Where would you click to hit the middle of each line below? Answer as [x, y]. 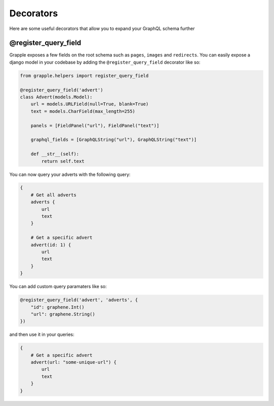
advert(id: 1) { [51, 245]
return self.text [63, 161]
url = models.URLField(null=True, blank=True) [90, 104]
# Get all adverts [54, 195]
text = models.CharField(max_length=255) [83, 111]
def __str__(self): [55, 154]
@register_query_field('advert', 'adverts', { [79, 300]
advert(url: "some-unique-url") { [74, 362]
